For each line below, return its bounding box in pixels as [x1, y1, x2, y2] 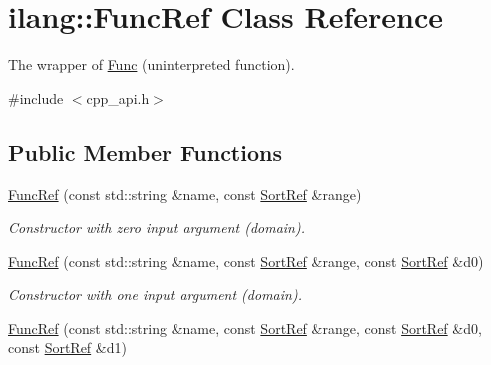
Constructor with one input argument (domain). [8, 284, 302, 305]
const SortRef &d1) [8, 337, 127, 358]
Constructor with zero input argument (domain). [8, 217, 305, 238]
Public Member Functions [8, 136, 282, 167]
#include [8, 87, 64, 108]
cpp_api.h [86, 87, 150, 108]
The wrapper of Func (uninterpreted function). [8, 54, 295, 75]
